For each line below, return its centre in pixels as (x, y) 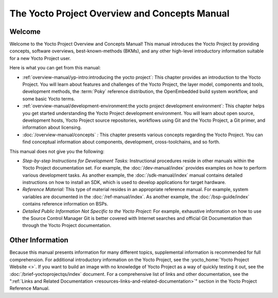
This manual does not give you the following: (57, 151)
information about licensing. (52, 127)
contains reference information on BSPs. (65, 204)
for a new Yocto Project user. (40, 58)
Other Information (39, 240)
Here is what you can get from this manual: (55, 68)
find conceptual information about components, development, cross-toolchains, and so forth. (121, 142)
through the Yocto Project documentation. (67, 226)
